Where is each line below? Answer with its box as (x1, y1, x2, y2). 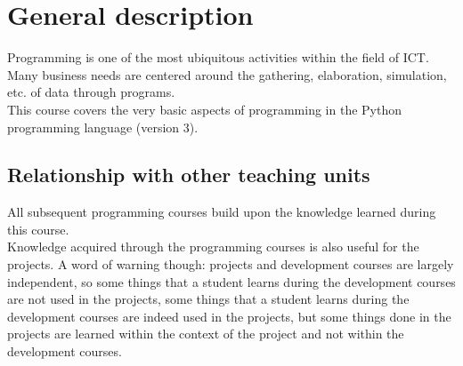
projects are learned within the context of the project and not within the (7, 324, 404, 343)
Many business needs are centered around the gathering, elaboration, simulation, (7, 65, 447, 84)
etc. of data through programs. (7, 83, 175, 101)
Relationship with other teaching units (7, 161, 370, 188)
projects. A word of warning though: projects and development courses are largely (7, 255, 454, 274)
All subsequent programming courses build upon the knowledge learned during (7, 203, 436, 221)
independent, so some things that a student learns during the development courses (7, 272, 456, 290)
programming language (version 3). (7, 117, 199, 136)
